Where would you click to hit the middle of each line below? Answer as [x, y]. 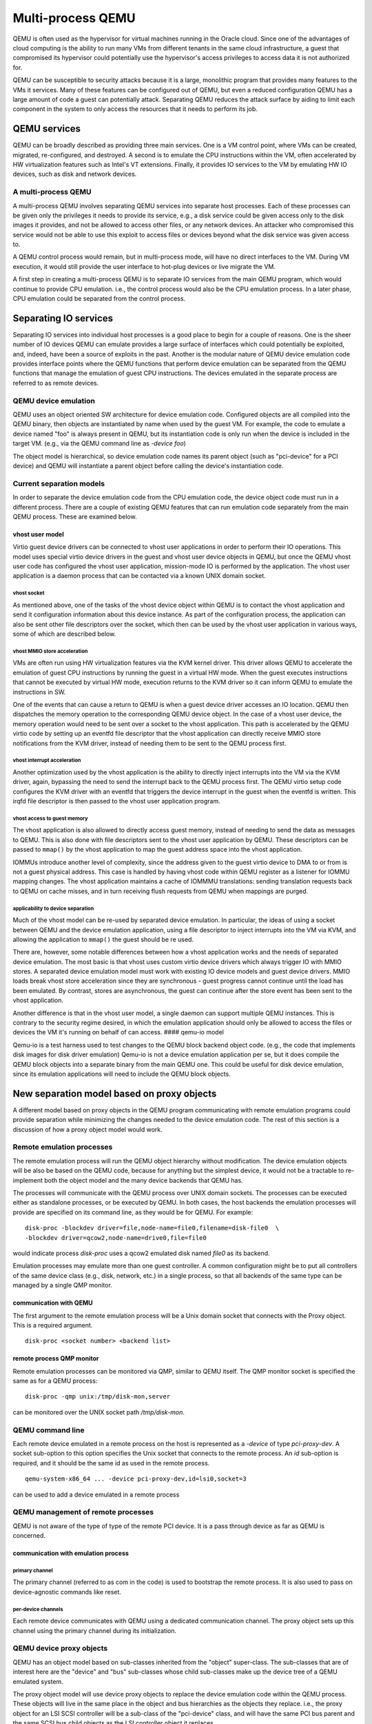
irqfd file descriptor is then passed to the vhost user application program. [116, 801]
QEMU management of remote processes [83, 1512]
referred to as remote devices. [56, 383]
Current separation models [59, 483]
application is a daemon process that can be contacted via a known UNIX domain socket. [139, 576]
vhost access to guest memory [51, 818]
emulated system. [38, 1681]
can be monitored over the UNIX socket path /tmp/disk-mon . [99, 1412]
